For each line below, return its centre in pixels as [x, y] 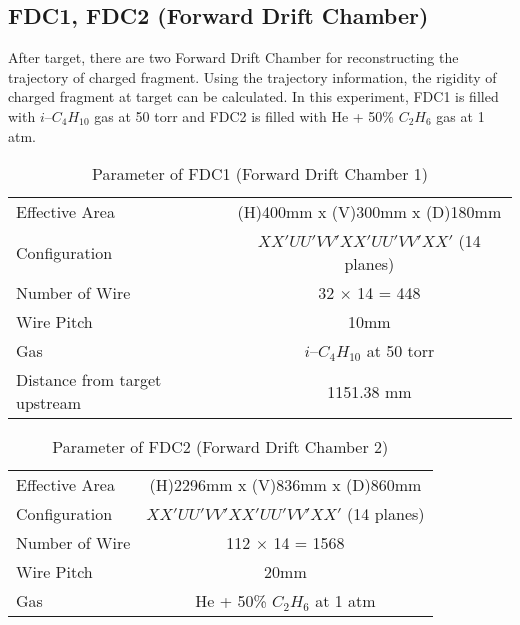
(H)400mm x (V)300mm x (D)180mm [369, 212]
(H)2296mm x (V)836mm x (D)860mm [285, 485]
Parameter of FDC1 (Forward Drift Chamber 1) [260, 174]
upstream [49, 403]
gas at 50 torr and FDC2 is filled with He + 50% [244, 115]
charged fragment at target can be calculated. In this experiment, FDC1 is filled [253, 96]
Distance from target [89, 380]
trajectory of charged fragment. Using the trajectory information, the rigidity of [252, 76]
